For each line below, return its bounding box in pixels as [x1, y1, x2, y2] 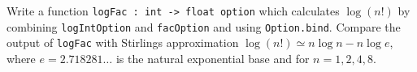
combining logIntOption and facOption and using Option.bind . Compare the [7, 18, 401, 35]
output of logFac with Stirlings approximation [7, 34, 239, 51]
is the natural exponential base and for [115, 49, 310, 66]
